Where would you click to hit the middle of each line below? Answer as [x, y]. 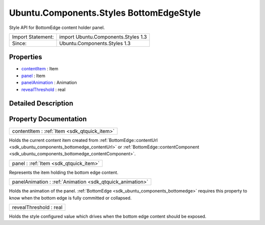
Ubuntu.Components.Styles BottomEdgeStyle [105, 13]
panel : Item [33, 76]
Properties [26, 57]
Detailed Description [41, 103]
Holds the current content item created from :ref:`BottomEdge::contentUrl [83, 140]
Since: [19, 43]
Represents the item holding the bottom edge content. [64, 172]
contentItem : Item [40, 69]
